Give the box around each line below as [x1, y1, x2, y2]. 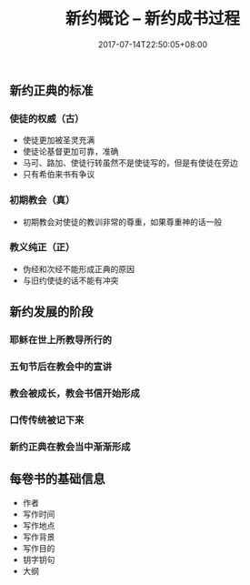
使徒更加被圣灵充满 [22, 135, 95, 146]
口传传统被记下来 [9, 413, 85, 426]
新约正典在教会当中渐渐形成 [9, 440, 131, 453]
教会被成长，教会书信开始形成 [9, 387, 141, 399]
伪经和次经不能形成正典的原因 [22, 263, 135, 274]
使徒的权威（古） [9, 112, 85, 125]
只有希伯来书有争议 [22, 169, 95, 180]
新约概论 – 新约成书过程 [65, 8, 241, 29]
